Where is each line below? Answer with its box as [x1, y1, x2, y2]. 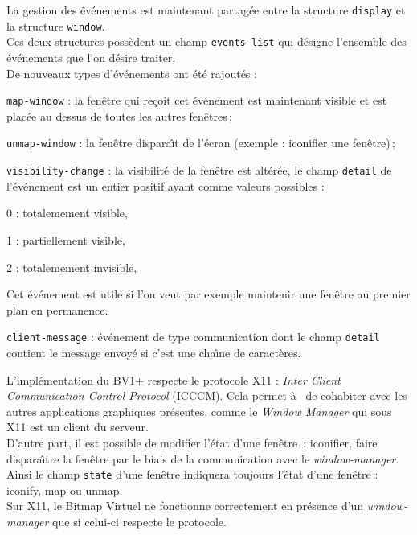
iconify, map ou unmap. [6, 481, 123, 498]
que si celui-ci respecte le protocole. [52, 512, 227, 529]
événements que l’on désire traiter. [6, 48, 176, 65]
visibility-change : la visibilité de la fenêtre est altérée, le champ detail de [6, 162, 392, 179]
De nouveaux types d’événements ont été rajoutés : [6, 64, 257, 81]
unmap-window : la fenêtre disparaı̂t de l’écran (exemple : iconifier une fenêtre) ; [6, 134, 396, 151]
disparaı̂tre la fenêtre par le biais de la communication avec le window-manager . [6, 450, 399, 467]
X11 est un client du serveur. [6, 418, 149, 435]
